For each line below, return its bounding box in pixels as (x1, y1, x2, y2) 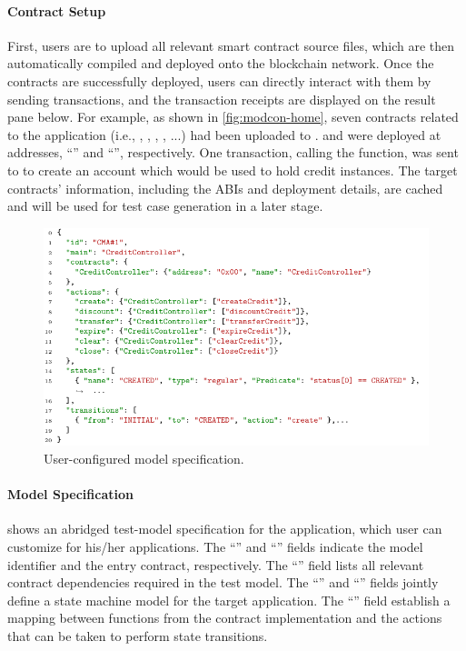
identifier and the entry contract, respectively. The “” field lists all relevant (7, 555, 424, 574)
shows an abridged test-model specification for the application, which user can (7, 519, 442, 538)
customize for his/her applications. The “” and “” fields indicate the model (7, 536, 423, 556)
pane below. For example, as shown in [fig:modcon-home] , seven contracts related (7, 107, 459, 126)
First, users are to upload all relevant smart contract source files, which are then (7, 35, 455, 55)
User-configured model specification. (44, 448, 244, 467)
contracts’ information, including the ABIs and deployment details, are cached (7, 178, 443, 197)
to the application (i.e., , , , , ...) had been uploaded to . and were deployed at (7, 125, 441, 144)
